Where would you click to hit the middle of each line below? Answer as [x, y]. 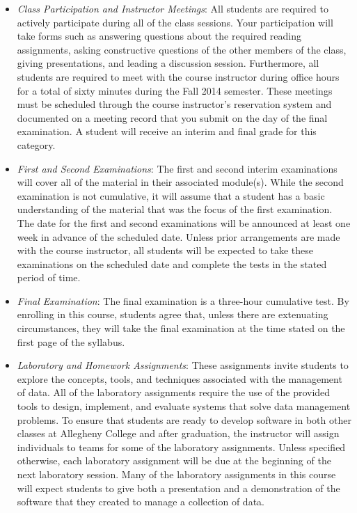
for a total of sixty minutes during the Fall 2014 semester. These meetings [175, 90]
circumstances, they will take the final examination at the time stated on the [181, 328]
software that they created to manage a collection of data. [141, 502]
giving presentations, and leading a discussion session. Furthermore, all [168, 63]
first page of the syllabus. [71, 341]
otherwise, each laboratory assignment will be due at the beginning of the [174, 460]
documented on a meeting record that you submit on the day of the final [172, 117]
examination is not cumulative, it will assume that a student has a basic [171, 195]
